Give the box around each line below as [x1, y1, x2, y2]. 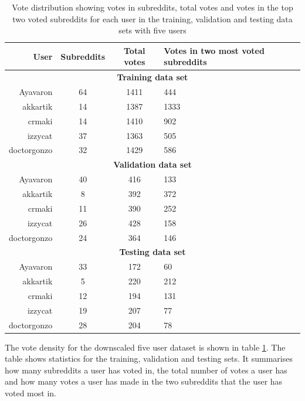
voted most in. [5, 387, 56, 399]
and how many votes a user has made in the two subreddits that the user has [5, 375, 283, 388]
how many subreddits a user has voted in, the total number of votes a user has [5, 363, 287, 376]
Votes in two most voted [164, 44, 265, 56]
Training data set [117, 71, 188, 83]
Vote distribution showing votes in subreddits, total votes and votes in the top [12, 1, 293, 13]
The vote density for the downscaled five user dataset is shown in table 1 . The [5, 341, 286, 353]
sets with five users [118, 24, 187, 36]
